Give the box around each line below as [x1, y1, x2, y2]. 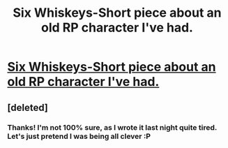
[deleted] [7, 101, 49, 113]
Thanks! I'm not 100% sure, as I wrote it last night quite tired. [7, 122, 218, 132]
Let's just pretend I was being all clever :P [7, 131, 151, 141]
